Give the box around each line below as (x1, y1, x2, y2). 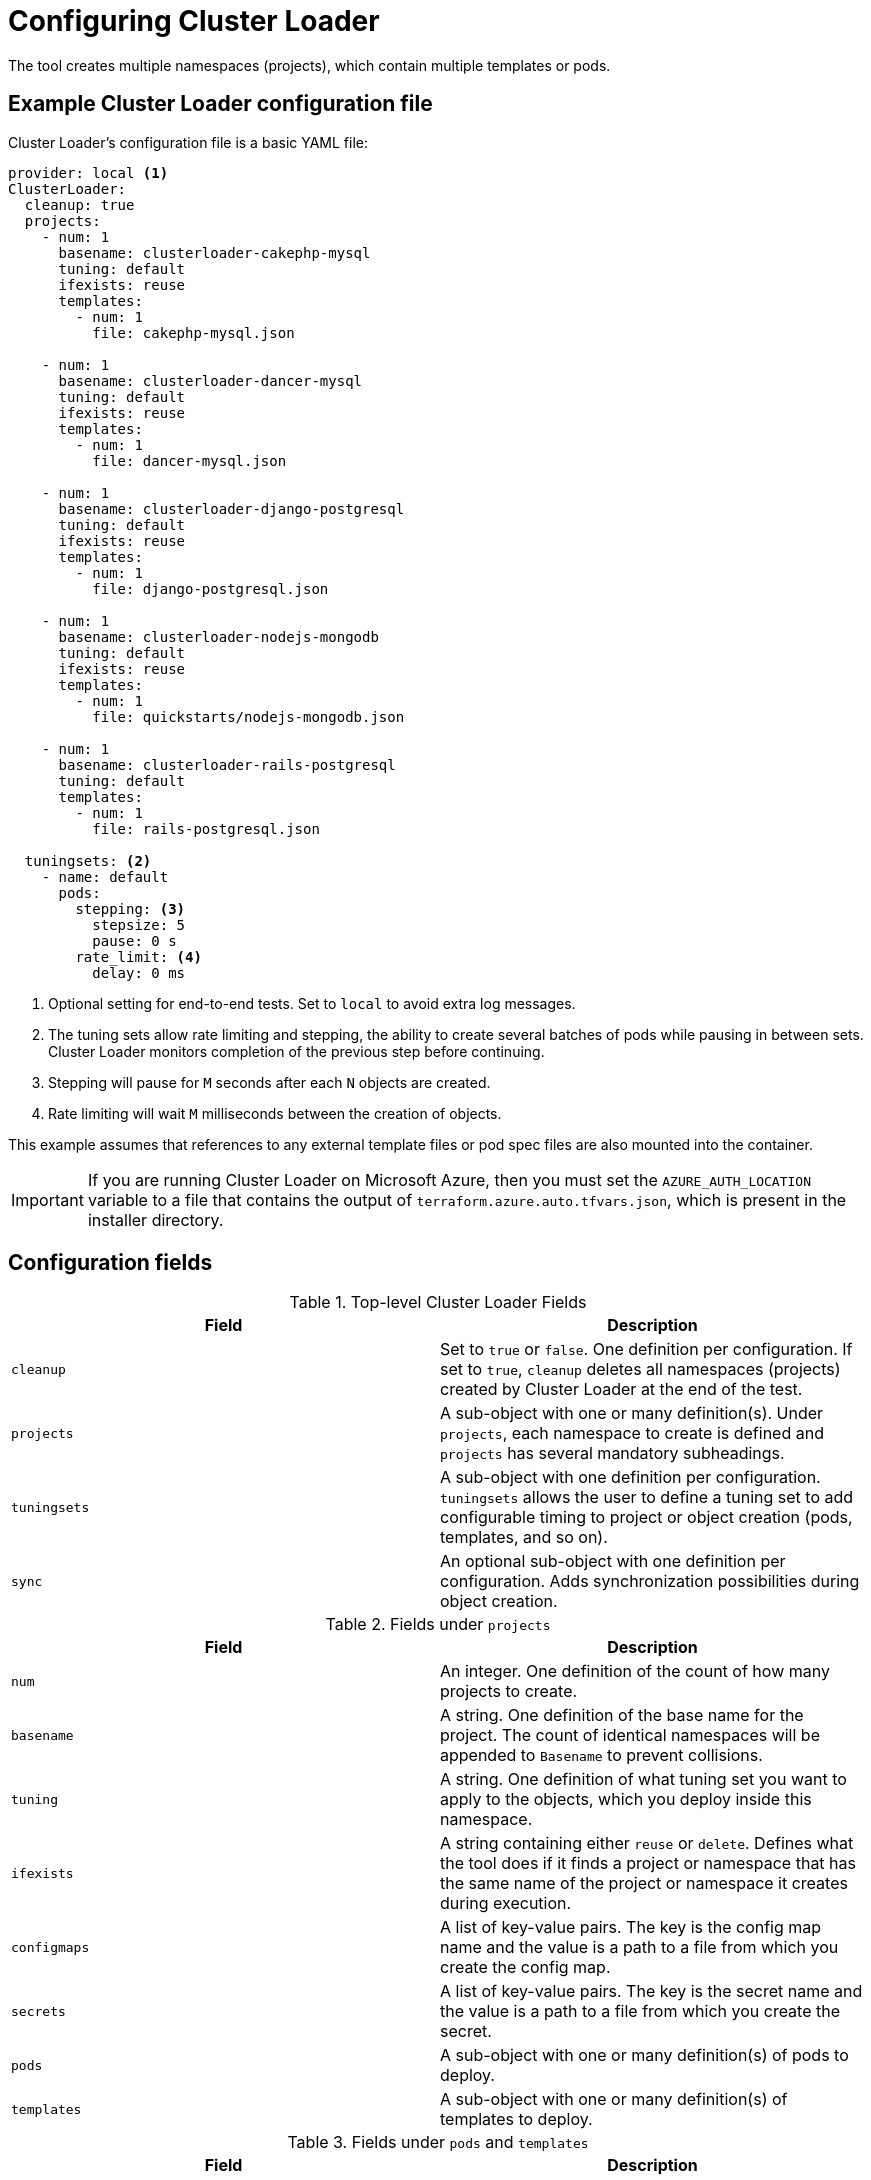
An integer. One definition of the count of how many (440, 1661, 830, 1682)
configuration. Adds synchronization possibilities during (440, 1571, 860, 1592)
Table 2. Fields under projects (325, 1614, 551, 1635)
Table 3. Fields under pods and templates (287, 2132, 589, 2153)
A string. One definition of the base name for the (440, 1705, 804, 1726)
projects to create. (440, 1681, 578, 1702)
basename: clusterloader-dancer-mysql (58, 372, 363, 389)
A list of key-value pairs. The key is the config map (440, 1917, 822, 1938)
